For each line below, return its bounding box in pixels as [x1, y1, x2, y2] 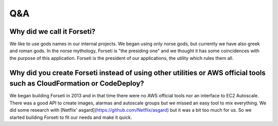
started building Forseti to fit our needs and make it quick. [9, 114, 132, 120]
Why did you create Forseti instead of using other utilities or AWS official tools [9, 68, 266, 77]
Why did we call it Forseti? [9, 27, 96, 36]
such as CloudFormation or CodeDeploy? [9, 79, 144, 88]
